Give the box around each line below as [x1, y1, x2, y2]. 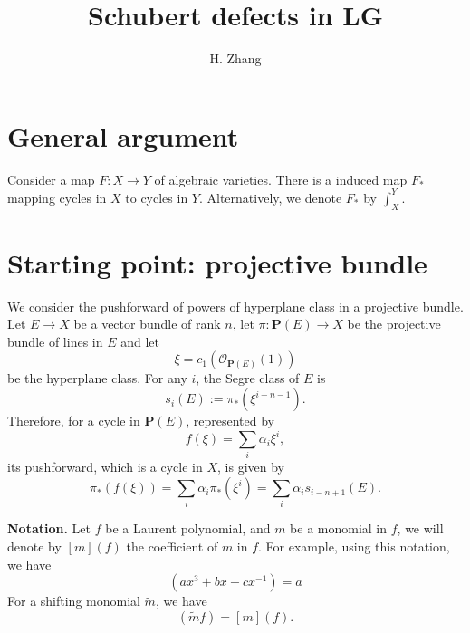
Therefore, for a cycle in [7, 411, 140, 430]
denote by [7, 536, 62, 555]
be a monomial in [290, 519, 388, 538]
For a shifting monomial [7, 591, 140, 610]
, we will [397, 519, 444, 538]
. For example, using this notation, [258, 536, 450, 555]
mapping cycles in [7, 187, 107, 206]
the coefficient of [126, 536, 218, 555]
